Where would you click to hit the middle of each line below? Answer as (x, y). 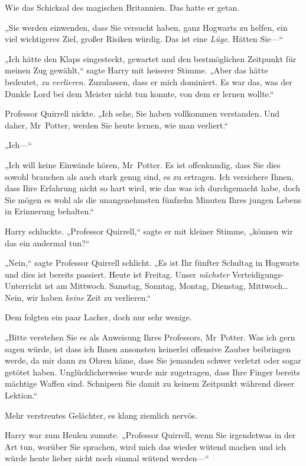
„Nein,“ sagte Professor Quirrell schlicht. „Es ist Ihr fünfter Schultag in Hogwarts (152, 263)
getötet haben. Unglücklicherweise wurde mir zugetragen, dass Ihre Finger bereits (152, 372)
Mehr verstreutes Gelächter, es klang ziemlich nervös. (101, 415)
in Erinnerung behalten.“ (49, 211)
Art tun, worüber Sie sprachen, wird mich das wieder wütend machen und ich (146, 446)
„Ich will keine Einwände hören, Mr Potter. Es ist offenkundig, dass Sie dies (143, 164)
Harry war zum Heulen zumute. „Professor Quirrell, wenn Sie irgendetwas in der (150, 435)
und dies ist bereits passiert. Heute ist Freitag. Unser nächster (117, 274)
